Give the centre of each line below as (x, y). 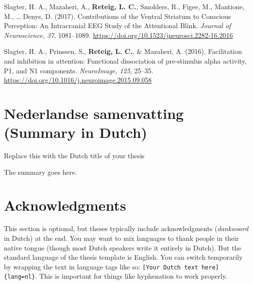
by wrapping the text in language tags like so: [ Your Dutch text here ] (111, 266)
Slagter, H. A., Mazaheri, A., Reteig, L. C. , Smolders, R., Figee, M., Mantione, (124, 6)
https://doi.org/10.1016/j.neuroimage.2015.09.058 (78, 80)
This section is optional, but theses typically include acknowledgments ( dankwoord (126, 228)
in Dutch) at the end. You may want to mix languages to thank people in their (121, 238)
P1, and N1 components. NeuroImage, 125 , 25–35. (79, 70)
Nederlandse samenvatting (94, 113)
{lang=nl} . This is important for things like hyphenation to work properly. (116, 276)
